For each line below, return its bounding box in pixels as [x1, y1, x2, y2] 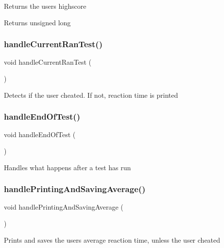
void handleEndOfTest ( [4, 129, 76, 140]
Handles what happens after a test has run [4, 162, 131, 172]
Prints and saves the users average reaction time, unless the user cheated [4, 234, 221, 245]
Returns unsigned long [4, 17, 71, 27]
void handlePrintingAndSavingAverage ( [4, 202, 123, 212]
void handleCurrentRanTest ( [4, 57, 92, 67]
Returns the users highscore [4, 1, 86, 11]
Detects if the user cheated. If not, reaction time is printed [4, 89, 178, 100]
